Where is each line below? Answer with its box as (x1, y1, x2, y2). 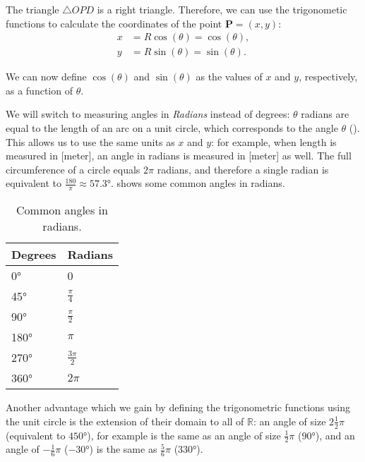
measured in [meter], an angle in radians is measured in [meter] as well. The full (6, 148, 352, 163)
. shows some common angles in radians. (111, 176, 285, 190)
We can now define (6, 69, 87, 84)
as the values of (196, 69, 263, 84)
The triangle (6, 2, 59, 16)
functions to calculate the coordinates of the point (6, 16, 222, 30)
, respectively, (299, 69, 358, 84)
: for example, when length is (211, 134, 337, 149)
